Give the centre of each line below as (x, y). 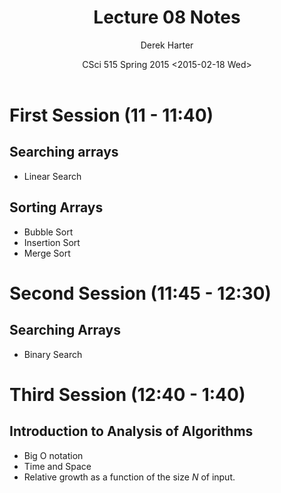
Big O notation (53, 455)
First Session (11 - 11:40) (111, 115)
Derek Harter (167, 45)
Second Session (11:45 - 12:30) (140, 293)
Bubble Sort (48, 232)
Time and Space (57, 466)
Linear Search (52, 176)
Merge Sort (47, 253)
